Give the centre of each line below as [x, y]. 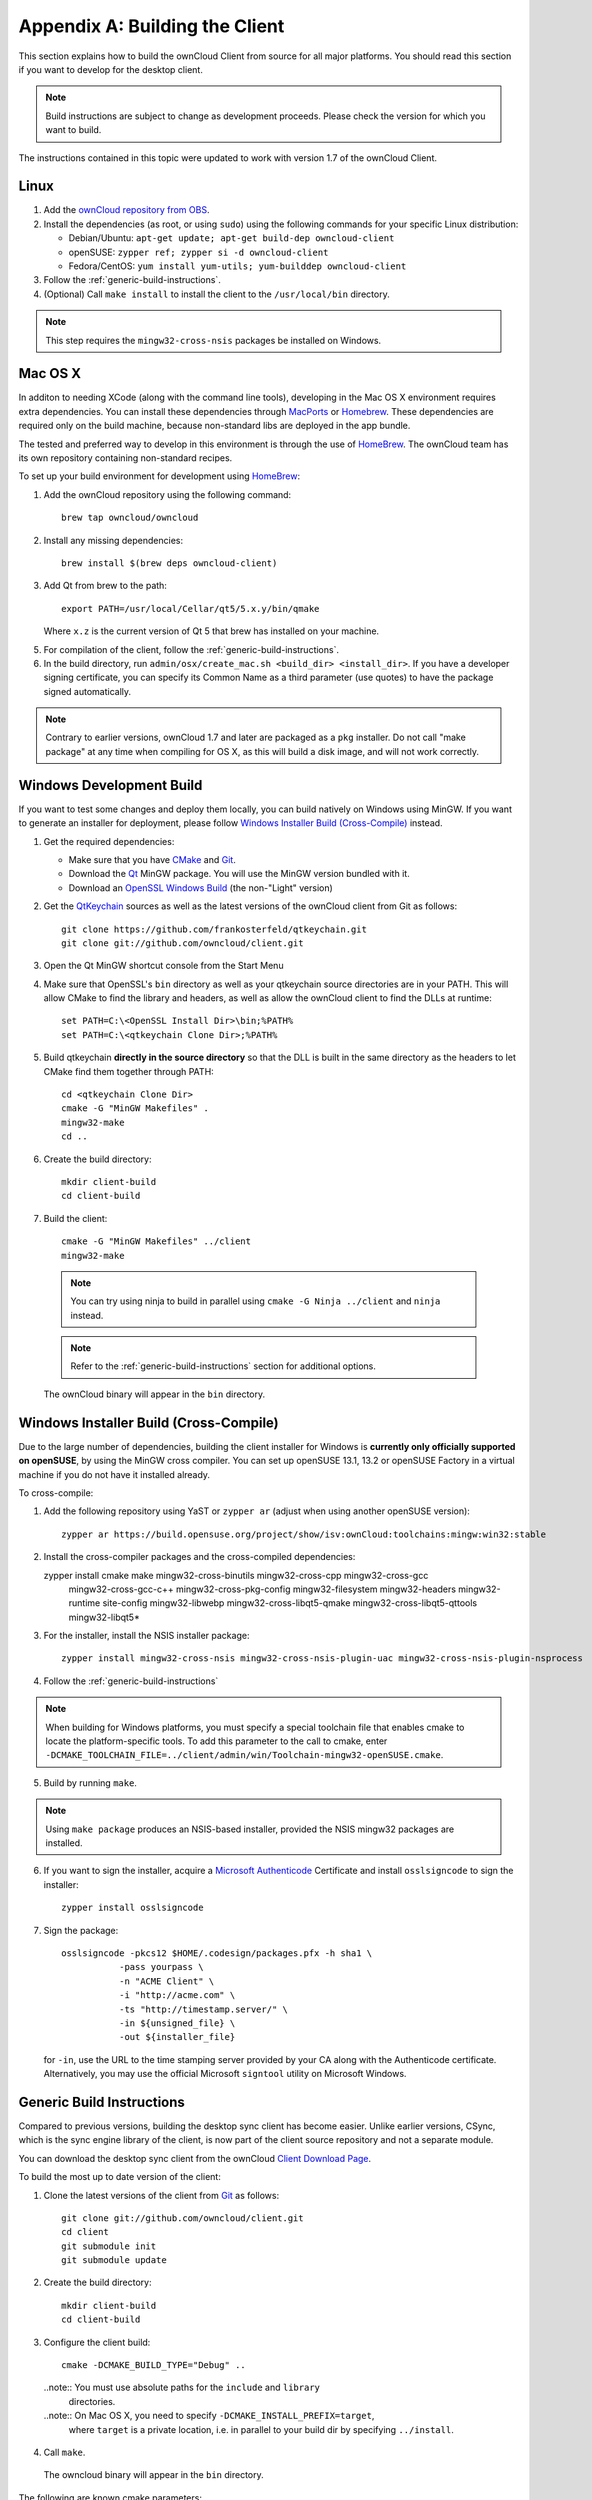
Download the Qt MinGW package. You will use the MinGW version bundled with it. [239, 874]
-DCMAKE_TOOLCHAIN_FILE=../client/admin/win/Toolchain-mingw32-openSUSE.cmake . [244, 1755]
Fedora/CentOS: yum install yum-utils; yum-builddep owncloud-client [237, 266]
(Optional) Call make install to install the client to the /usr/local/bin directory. [216, 294]
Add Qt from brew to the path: [105, 586]
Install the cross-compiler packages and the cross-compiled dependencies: [199, 1557]
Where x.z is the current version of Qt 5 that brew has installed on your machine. [211, 631]
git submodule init [109, 2246]
